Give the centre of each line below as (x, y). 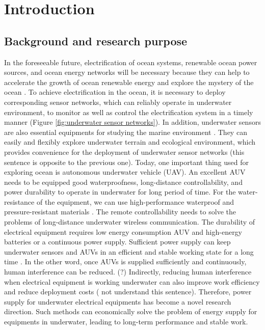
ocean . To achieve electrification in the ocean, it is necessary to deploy (115, 92)
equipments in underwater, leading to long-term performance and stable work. (126, 322)
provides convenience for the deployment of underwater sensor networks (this (124, 152)
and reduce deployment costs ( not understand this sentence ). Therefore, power (128, 292)
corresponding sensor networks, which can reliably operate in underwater (118, 102)
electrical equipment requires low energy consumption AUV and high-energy (123, 231)
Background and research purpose (96, 40)
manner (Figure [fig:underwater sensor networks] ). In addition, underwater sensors (132, 122)
